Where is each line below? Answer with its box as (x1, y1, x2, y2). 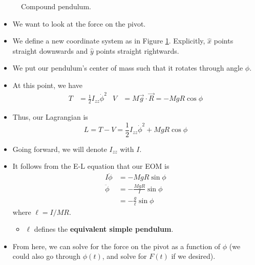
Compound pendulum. (21, 1, 91, 11)
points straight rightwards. (96, 45, 179, 56)
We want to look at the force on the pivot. (12, 18, 146, 29)
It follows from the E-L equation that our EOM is (12, 161, 169, 171)
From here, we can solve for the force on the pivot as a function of (12, 240, 221, 251)
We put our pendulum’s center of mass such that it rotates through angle (12, 62, 243, 73)
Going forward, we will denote (12, 143, 107, 154)
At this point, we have (12, 79, 82, 90)
